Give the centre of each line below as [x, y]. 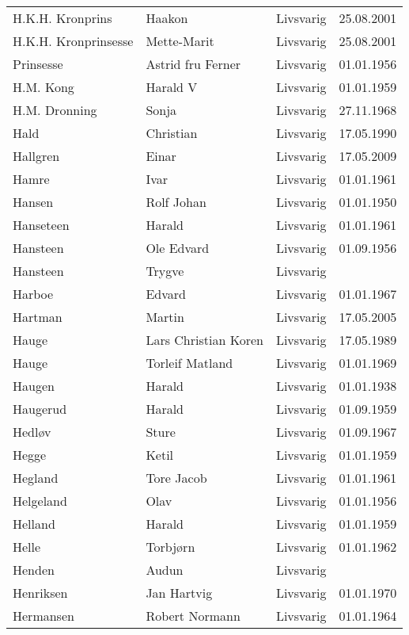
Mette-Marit [180, 41]
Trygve [165, 271]
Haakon [167, 18]
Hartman [38, 317]
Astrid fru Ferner [193, 64]
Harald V [172, 87]
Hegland [36, 478]
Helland [34, 524]
